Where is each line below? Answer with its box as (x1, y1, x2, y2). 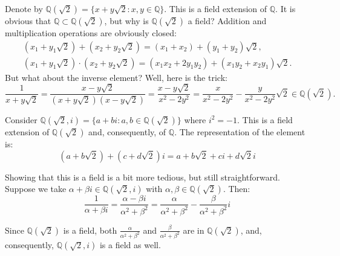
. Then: (223, 182, 250, 195)
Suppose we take (5, 182, 67, 195)
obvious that (5, 14, 51, 27)
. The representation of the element (174, 125, 306, 138)
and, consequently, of (88, 125, 166, 138)
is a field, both (63, 223, 117, 236)
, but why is (104, 14, 149, 27)
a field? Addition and (188, 14, 267, 27)
